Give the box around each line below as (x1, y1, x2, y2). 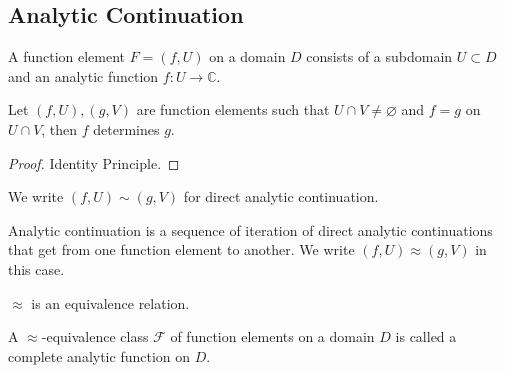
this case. (8, 258, 65, 279)
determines (93, 118, 160, 139)
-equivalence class (41, 326, 149, 347)
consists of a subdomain (306, 46, 453, 67)
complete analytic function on (8, 345, 191, 366)
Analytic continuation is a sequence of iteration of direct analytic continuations (8, 219, 493, 240)
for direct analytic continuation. (183, 186, 379, 207)
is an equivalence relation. (31, 292, 190, 313)
